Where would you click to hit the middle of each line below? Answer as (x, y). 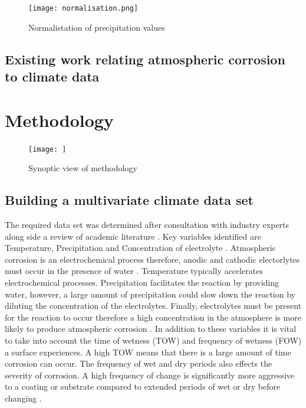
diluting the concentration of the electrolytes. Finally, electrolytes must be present (153, 306)
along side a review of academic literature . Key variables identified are (133, 236)
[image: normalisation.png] (83, 8)
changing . (23, 398)
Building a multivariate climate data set (129, 200)
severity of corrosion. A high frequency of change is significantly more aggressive (150, 375)
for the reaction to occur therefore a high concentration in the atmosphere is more (153, 317)
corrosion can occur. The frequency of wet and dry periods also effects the (139, 363)
